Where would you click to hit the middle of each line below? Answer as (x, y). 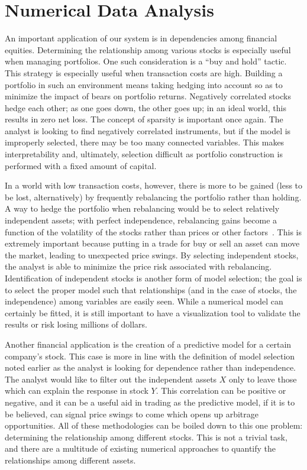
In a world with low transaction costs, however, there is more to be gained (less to (154, 185)
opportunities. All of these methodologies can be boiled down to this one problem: (154, 425)
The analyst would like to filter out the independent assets (111, 379)
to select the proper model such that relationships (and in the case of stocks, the (151, 289)
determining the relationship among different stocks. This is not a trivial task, (146, 437)
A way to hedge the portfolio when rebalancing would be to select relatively (142, 208)
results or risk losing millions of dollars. (76, 324)
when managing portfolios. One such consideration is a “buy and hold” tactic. (146, 61)
